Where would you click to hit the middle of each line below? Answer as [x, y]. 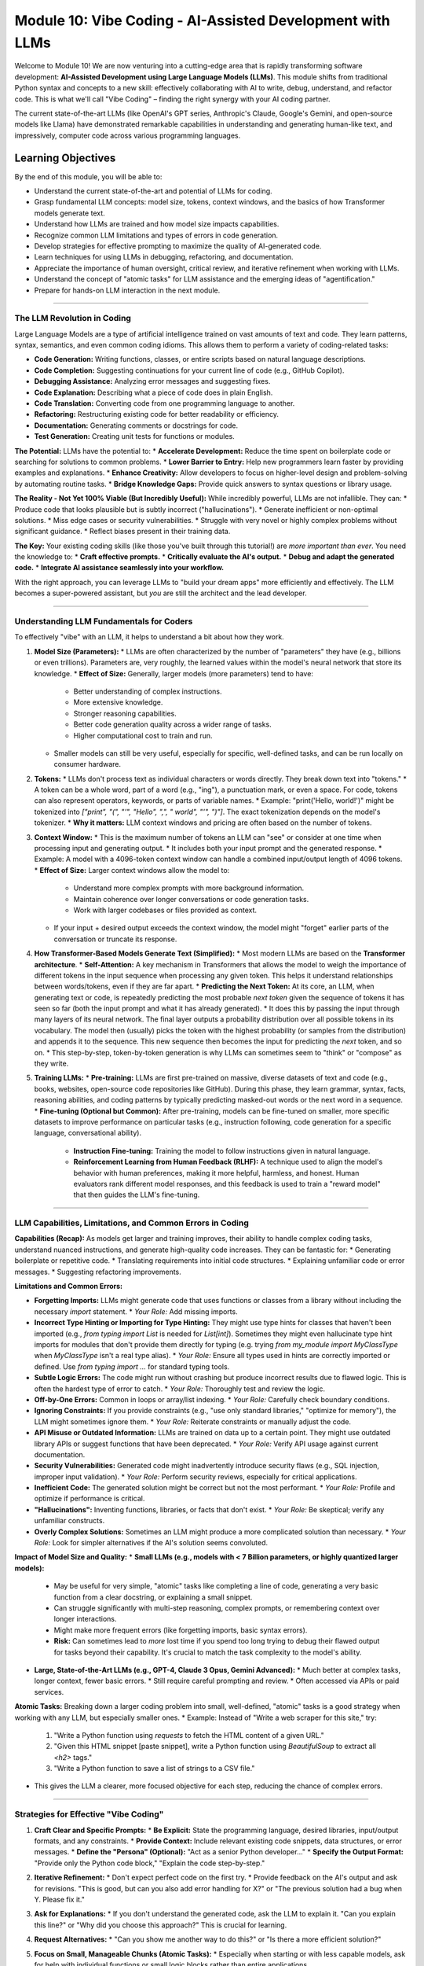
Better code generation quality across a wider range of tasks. [173, 724]
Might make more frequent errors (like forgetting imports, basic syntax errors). [181, 1630]
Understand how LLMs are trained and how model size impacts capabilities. [157, 224]
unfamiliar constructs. [69, 1521]
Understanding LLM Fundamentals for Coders [104, 621]
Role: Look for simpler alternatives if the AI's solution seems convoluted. [151, 1543]
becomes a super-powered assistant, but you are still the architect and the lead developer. [161, 593]
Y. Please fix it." [60, 1899]
